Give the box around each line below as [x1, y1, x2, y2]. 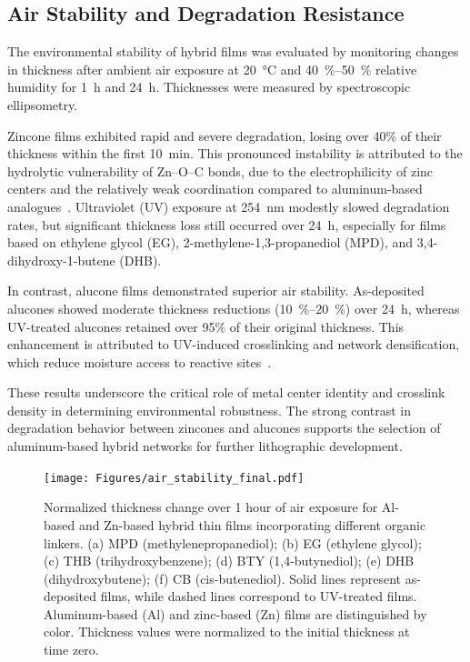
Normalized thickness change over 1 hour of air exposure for [44, 497, 378, 517]
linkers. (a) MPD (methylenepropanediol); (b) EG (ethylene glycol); [44, 533, 422, 552]
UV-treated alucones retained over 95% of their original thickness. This [7, 316, 405, 336]
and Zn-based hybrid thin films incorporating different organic [78, 515, 426, 534]
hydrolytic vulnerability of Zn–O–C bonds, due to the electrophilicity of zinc [7, 161, 434, 180]
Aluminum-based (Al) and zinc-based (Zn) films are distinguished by [44, 604, 427, 623]
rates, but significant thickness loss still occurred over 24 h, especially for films [7, 215, 446, 234]
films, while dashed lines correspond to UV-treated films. [100, 587, 417, 606]
